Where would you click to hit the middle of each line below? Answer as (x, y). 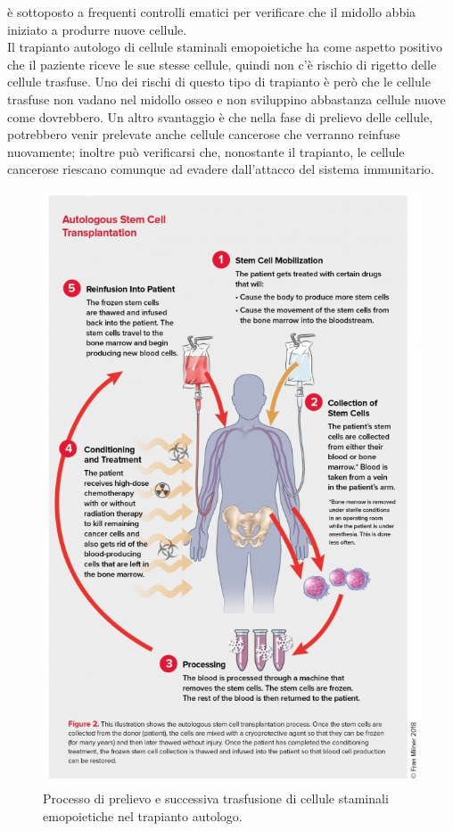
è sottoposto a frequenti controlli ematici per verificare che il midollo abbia (212, 12)
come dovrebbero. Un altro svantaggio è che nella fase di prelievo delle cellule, (220, 116)
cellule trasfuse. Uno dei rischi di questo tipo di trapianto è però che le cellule (219, 82)
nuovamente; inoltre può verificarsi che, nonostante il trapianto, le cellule (206, 151)
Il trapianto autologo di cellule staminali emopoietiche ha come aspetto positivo (225, 47)
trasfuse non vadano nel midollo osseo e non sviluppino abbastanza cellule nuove (226, 99)
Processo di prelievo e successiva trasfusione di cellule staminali (216, 798)
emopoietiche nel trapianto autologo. (143, 815)
